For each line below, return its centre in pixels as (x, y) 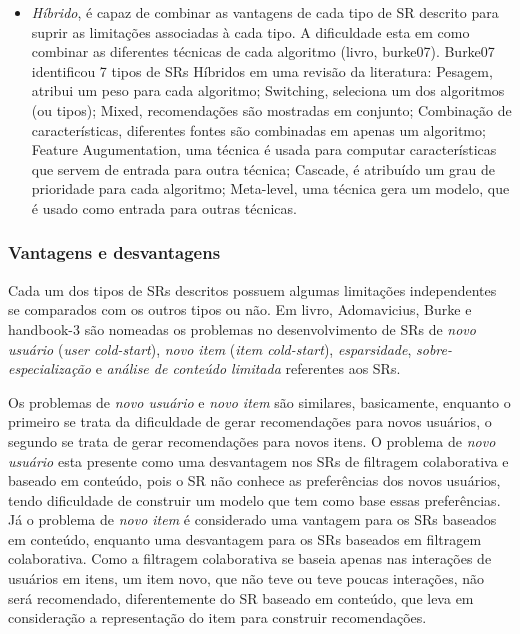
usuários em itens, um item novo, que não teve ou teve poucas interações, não (246, 578)
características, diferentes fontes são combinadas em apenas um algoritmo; (258, 129)
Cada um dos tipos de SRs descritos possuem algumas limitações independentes (252, 289)
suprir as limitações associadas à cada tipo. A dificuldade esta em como (250, 31)
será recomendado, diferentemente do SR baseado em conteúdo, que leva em (241, 597)
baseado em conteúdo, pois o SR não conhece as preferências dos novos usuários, (254, 480)
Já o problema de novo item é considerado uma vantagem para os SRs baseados (252, 519)
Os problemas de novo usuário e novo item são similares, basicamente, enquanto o (259, 401)
